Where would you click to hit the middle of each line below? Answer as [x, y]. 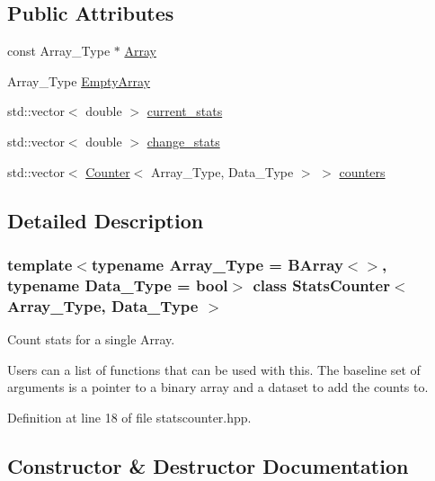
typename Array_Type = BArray [217, 264]
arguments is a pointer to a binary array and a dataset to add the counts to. [218, 387]
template [40, 264]
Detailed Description [106, 220]
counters [362, 171]
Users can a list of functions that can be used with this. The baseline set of [214, 369]
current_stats [185, 111]
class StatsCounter [321, 285]
